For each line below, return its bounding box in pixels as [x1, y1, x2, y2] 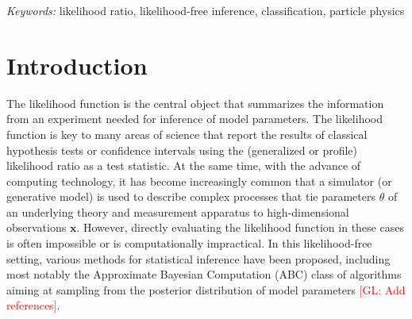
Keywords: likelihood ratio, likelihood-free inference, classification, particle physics [6, 2, 405, 18]
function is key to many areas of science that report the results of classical [6, 125, 368, 142]
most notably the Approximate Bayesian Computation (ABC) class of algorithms [6, 266, 402, 282]
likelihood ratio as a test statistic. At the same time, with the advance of [6, 157, 361, 174]
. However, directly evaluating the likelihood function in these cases [76, 219, 404, 236]
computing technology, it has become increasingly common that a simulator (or [6, 172, 392, 189]
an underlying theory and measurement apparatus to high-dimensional [6, 203, 349, 220]
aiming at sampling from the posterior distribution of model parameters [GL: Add [6, 281, 406, 298]
